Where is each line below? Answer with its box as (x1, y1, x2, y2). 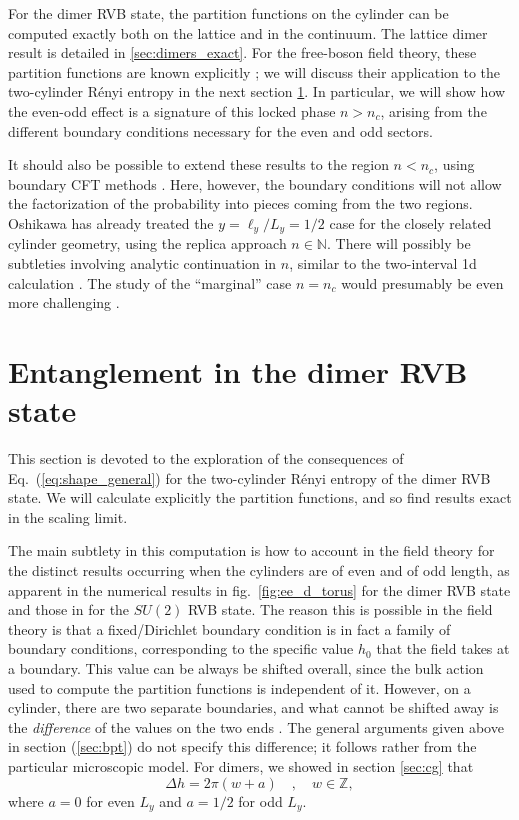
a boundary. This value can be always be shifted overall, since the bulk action (8, 658, 484, 679)
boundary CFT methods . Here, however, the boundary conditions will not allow (8, 173, 502, 194)
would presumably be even (341, 272, 504, 293)
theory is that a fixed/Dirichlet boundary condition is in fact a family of (8, 618, 451, 639)
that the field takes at (376, 638, 510, 659)
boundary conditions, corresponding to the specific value (8, 638, 354, 659)
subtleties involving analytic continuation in (8, 252, 277, 273)
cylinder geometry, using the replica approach (8, 233, 287, 254)
